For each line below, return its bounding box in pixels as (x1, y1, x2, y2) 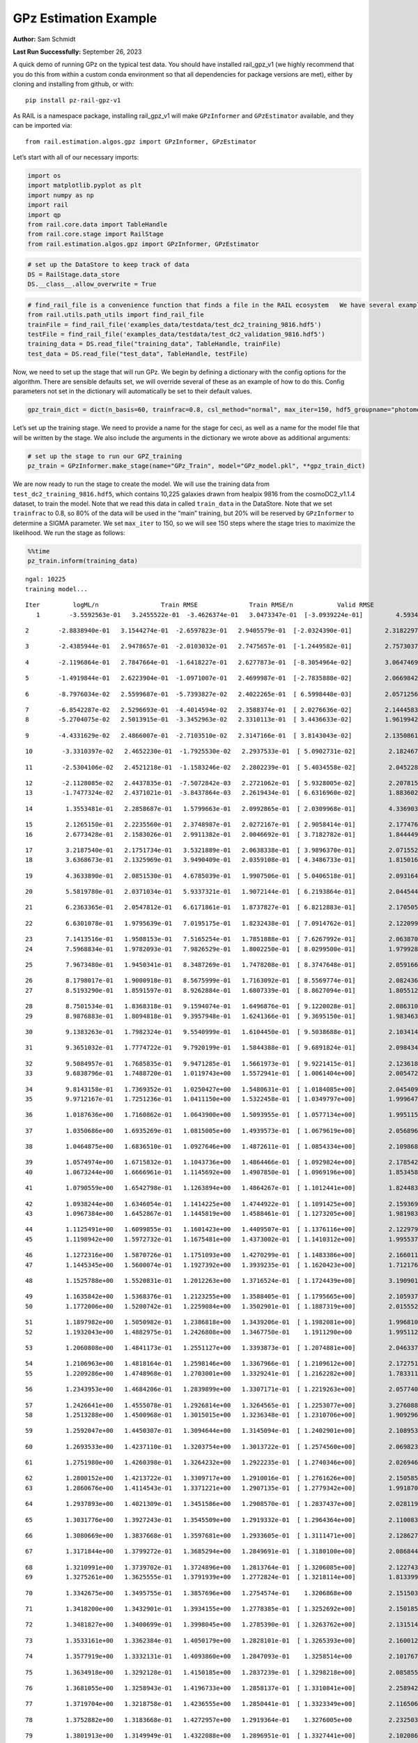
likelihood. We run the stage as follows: (13, 528, 125, 537)
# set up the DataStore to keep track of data (27, 261, 189, 268)
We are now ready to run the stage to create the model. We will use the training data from (13, 480, 270, 488)
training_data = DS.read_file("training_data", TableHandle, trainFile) (27, 340, 281, 348)
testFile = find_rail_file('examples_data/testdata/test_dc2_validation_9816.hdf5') (27, 330, 325, 338)
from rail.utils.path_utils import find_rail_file (27, 311, 205, 319)
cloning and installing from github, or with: (13, 80, 134, 89)
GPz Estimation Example (13, 10, 157, 26)
